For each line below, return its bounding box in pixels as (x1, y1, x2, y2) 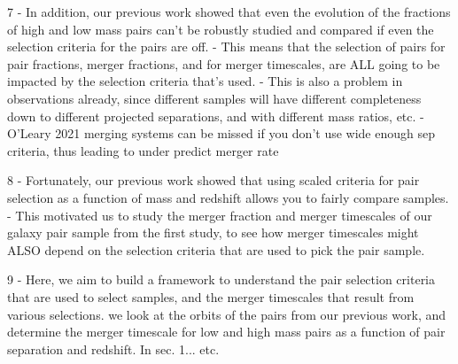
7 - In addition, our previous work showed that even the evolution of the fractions (7, 3, 451, 20)
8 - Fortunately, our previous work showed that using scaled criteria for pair (7, 171, 420, 190)
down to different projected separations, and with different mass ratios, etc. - (7, 106, 424, 125)
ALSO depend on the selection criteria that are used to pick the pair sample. (7, 240, 425, 259)
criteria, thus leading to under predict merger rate (7, 141, 279, 159)
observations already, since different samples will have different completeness (7, 89, 422, 107)
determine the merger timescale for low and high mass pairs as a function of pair (7, 322, 446, 341)
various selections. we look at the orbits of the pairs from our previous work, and (7, 305, 446, 323)
